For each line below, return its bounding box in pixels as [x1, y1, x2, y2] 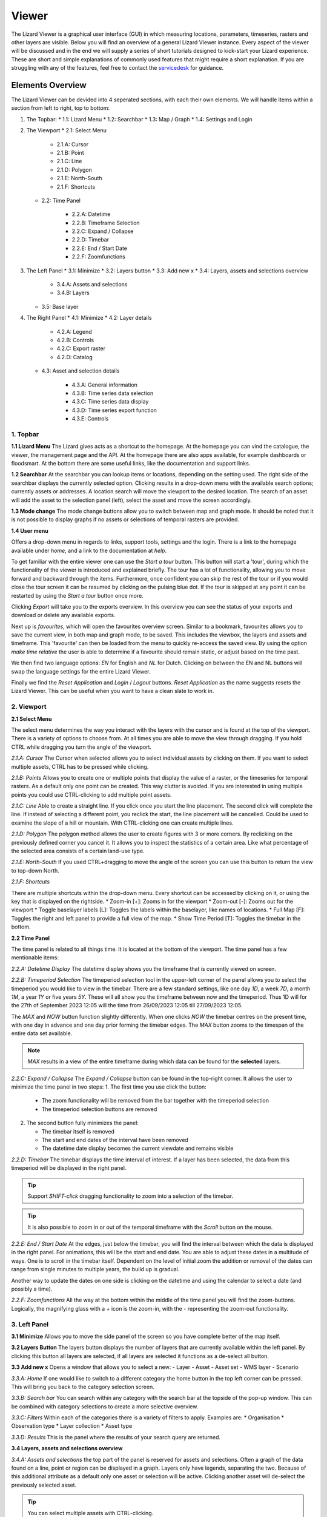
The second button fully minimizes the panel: [26, 1120, 139, 1127]
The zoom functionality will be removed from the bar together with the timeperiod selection [41, 1097, 269, 1104]
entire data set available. [11, 1030, 73, 1037]
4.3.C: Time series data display [71, 398, 149, 405]
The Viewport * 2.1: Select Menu [26, 127, 107, 134]
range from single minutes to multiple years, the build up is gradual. [11, 1266, 180, 1273]
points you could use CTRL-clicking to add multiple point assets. [11, 791, 172, 798]
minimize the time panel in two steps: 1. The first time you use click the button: [11, 1083, 207, 1090]
